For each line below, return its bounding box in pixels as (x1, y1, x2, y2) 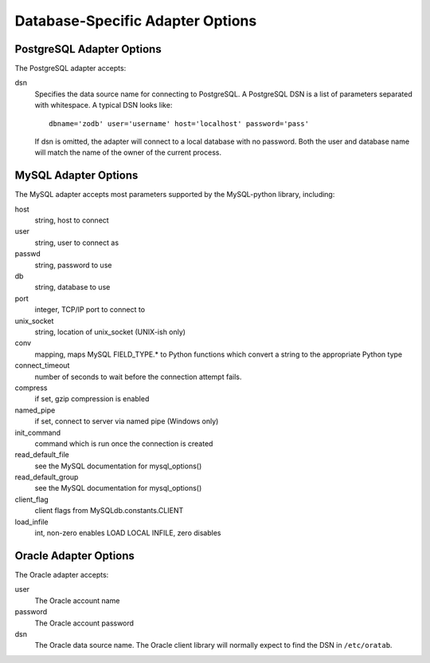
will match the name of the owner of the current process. (34, 148, 222, 157)
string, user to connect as (34, 238, 119, 247)
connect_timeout (14, 361, 70, 370)
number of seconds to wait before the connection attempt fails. (34, 372, 242, 381)
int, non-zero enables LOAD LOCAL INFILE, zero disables (34, 528, 221, 538)
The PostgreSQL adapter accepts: (14, 64, 127, 73)
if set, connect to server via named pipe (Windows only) (34, 416, 219, 426)
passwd (14, 249, 41, 258)
